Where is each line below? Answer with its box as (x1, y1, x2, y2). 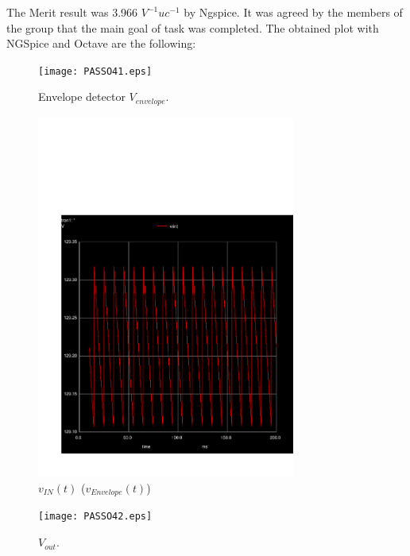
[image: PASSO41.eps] (38, 65, 153, 77)
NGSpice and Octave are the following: (6, 35, 196, 52)
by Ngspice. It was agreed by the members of (184, 4, 403, 20)
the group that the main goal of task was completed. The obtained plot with (6, 19, 379, 36)
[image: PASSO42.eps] (38, 511, 153, 523)
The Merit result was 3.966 (6, 4, 138, 20)
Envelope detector (38, 88, 126, 105)
